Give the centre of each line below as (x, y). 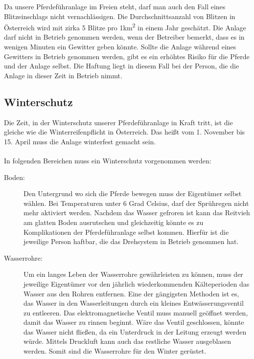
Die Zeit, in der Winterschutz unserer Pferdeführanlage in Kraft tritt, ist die (118, 122)
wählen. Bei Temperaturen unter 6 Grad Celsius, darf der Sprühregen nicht (136, 203)
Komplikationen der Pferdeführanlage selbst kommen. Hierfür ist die (126, 232)
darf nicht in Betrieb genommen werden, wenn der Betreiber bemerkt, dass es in (124, 37)
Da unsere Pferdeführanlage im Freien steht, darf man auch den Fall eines (115, 6)
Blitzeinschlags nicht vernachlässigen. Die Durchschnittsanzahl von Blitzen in (120, 16)
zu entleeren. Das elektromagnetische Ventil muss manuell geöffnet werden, (136, 312)
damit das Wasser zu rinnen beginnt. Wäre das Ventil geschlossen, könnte (134, 322)
